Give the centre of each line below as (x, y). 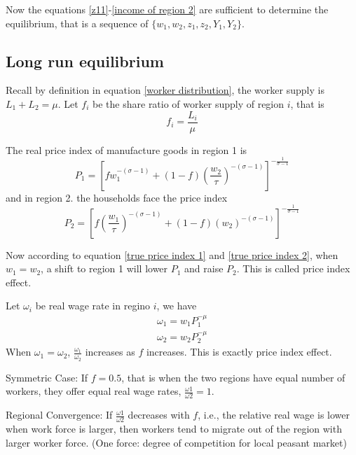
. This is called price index (293, 268)
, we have (177, 306)
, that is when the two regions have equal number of (233, 377)
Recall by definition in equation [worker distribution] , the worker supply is (165, 90)
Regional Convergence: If (59, 415)
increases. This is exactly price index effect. (239, 352)
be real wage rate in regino (93, 306)
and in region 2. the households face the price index (117, 197)
